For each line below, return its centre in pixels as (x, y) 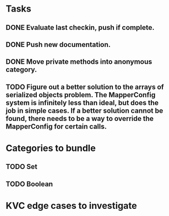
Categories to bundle (51, 148)
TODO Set (21, 167)
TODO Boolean (30, 184)
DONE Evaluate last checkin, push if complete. (80, 28)
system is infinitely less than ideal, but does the (82, 102)
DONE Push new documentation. (58, 44)
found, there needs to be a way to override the (80, 119)
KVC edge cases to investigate (71, 206)
